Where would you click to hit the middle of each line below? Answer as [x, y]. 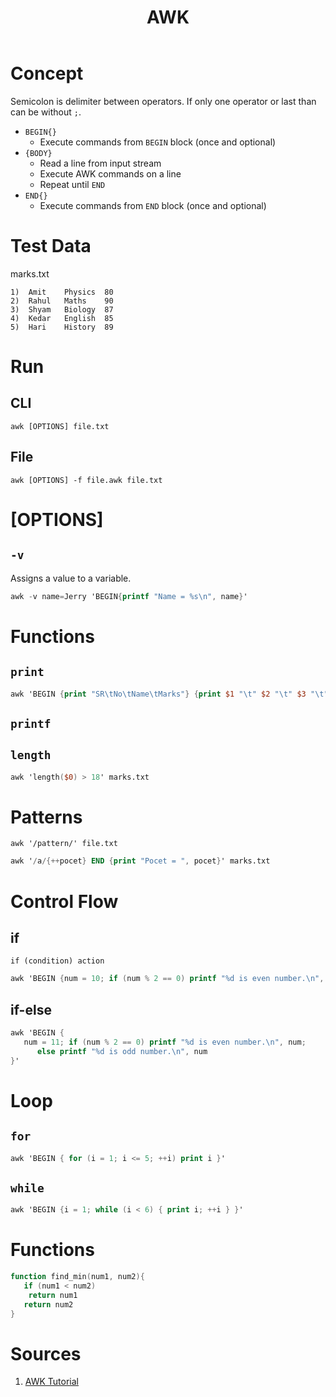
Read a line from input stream [100, 163]
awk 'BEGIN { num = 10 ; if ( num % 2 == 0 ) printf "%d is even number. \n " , [167, 979]
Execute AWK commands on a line [110, 173]
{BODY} [38, 153]
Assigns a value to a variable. [71, 578]
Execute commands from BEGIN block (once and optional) [158, 142]
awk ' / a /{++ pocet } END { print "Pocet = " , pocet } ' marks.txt [140, 861]
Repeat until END [72, 184]
